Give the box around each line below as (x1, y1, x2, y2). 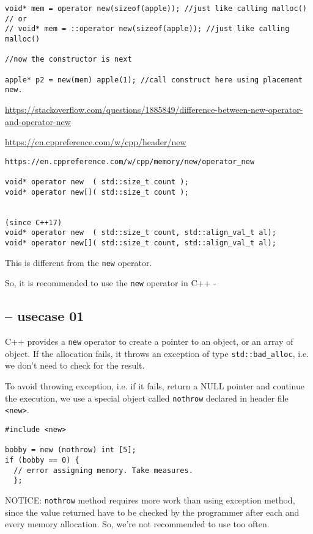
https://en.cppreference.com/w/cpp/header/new (5, 135, 186, 148)
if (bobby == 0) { (5, 455, 79, 464)
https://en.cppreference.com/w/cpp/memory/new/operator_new (5, 157, 255, 166)
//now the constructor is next (5, 55, 132, 64)
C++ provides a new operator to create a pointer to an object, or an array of (5, 335, 293, 348)
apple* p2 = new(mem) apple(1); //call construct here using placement (5, 75, 303, 84)
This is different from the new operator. (5, 256, 152, 269)
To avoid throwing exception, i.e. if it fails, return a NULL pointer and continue (5, 380, 304, 392)
